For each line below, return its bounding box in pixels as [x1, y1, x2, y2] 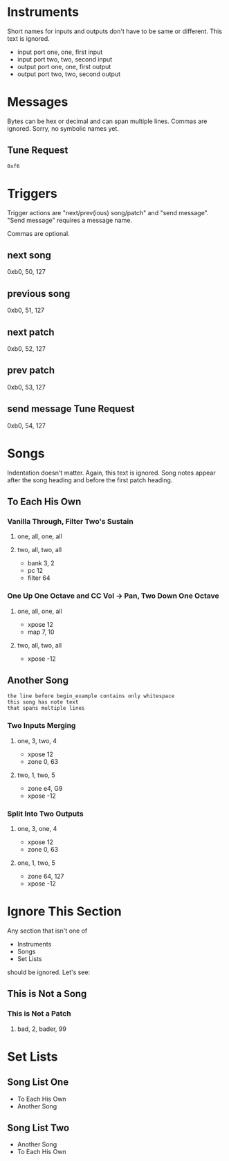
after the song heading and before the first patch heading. [7, 475, 173, 484]
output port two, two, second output [17, 70, 121, 78]
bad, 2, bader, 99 [17, 1025, 67, 1033]
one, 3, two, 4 [17, 736, 57, 744]
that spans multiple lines [7, 705, 85, 712]
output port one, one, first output [17, 62, 111, 71]
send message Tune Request [7, 403, 135, 415]
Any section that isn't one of [7, 926, 88, 935]
